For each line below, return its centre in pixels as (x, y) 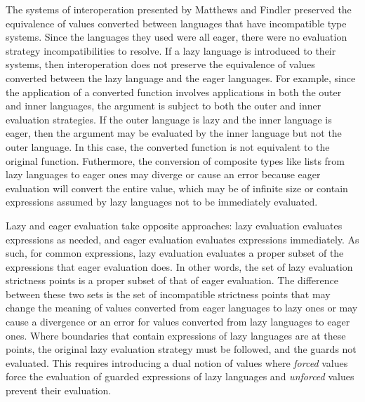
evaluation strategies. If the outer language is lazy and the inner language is (169, 119)
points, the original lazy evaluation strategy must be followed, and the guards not (181, 349)
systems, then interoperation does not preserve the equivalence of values (160, 64)
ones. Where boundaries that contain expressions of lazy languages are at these (176, 335)
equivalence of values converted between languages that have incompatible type (176, 23)
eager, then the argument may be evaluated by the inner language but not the (174, 133)
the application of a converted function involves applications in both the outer (174, 92)
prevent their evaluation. (59, 390)
